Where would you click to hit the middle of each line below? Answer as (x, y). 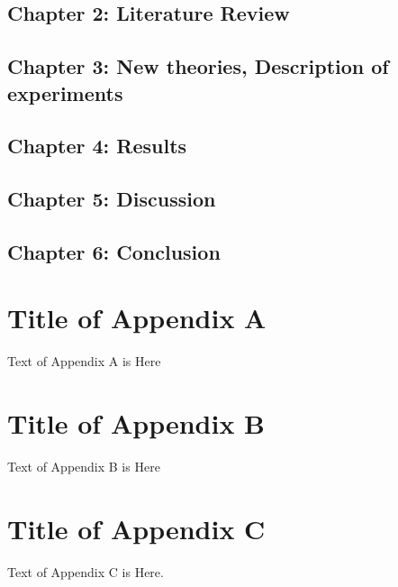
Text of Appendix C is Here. (86, 571)
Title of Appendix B (136, 423)
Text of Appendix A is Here (84, 361)
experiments (65, 92)
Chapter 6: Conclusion (114, 251)
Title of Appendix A (137, 318)
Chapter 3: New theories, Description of (198, 66)
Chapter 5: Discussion (112, 199)
